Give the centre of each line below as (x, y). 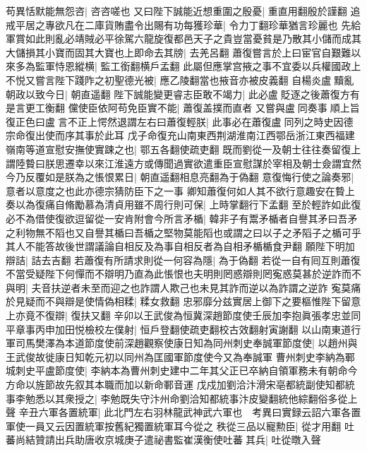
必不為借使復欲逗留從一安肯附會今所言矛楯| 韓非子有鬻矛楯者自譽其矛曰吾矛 (182, 218)
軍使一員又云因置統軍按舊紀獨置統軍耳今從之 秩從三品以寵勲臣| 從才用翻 (174, 426)
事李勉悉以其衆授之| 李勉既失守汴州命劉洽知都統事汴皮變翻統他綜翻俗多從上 (182, 398)
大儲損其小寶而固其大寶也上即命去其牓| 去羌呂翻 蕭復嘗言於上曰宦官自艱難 (179, 52)
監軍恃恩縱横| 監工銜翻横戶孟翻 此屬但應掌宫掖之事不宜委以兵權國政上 (198, 66)
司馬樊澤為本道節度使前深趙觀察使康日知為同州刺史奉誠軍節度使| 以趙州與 (186, 343)
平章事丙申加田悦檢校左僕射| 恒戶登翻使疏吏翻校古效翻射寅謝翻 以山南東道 (179, 329)
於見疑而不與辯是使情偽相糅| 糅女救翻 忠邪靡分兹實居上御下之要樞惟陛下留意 (183, 301)
